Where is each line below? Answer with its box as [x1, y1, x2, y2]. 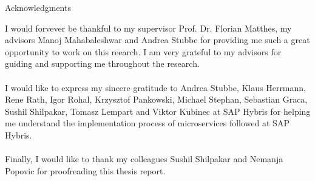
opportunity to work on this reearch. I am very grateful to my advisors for [5, 45, 282, 58]
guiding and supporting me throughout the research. [5, 57, 200, 70]
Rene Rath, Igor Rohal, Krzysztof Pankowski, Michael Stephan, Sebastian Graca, [5, 93, 308, 106]
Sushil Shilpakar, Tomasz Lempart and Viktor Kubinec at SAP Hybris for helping [5, 104, 311, 117]
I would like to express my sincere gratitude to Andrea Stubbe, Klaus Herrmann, [5, 81, 306, 94]
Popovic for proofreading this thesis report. [5, 164, 166, 177]
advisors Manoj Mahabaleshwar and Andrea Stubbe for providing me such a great [5, 33, 310, 46]
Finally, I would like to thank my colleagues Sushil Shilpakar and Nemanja [5, 152, 283, 165]
